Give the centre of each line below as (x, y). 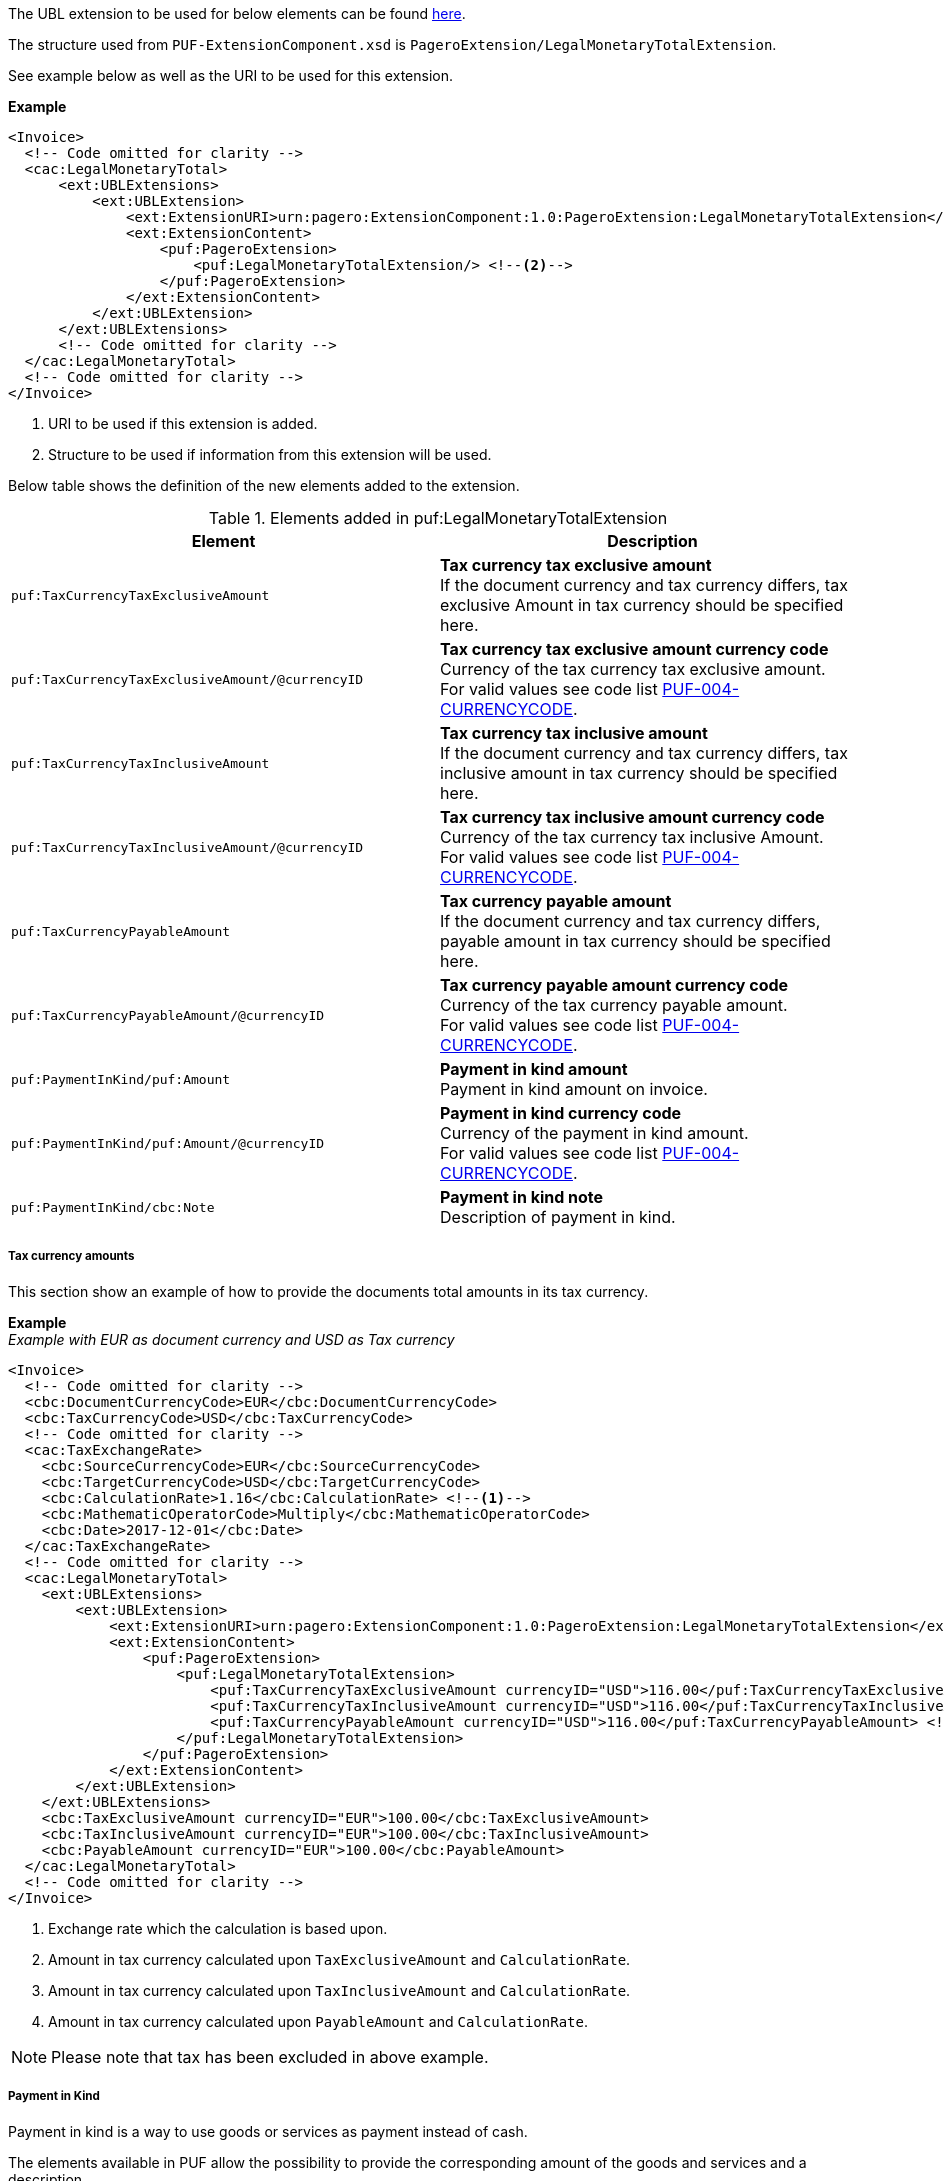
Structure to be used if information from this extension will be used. (270, 454)
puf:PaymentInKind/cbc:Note (113, 1207)
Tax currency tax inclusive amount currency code (632, 817)
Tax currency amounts (71, 1256)
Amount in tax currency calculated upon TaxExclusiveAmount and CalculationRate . (339, 1959)
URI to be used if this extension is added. (183, 423)
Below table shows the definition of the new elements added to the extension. (264, 485)
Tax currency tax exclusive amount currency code (634, 649)
